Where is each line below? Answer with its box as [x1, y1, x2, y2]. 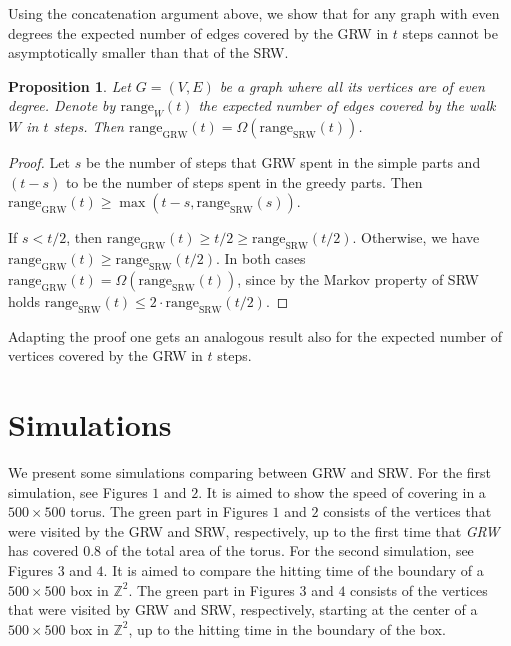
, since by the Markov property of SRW [237, 268, 479, 289]
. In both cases [216, 248, 306, 269]
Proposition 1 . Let [8, 75, 131, 96]
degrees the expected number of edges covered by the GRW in [8, 22, 389, 43]
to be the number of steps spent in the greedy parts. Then [65, 171, 423, 192]
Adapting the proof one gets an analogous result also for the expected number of [8, 325, 502, 346]
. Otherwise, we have [352, 227, 480, 248]
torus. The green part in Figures [70, 501, 268, 522]
